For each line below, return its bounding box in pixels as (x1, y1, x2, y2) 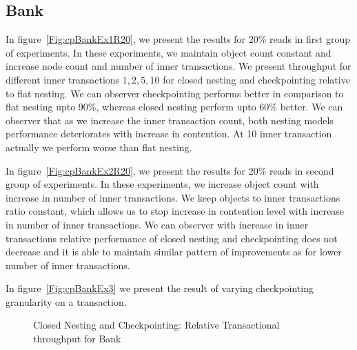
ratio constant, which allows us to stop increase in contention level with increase (6, 204, 344, 218)
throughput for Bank (33, 331, 121, 346)
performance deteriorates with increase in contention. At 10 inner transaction (6, 126, 332, 141)
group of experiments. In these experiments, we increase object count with (6, 177, 319, 191)
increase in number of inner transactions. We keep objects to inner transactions (6, 190, 340, 204)
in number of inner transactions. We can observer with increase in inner (6, 217, 309, 231)
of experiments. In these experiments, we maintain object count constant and (6, 45, 331, 59)
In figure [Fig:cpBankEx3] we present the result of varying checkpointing (6, 281, 314, 295)
